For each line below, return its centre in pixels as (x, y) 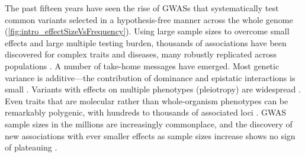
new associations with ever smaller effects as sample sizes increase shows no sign (150, 135)
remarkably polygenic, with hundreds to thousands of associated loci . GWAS (146, 112)
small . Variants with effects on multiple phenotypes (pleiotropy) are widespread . (153, 89)
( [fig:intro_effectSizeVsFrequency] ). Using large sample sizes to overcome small (147, 31)
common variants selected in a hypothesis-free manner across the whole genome (149, 19)
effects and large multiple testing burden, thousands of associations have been (146, 42)
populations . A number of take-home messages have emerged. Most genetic (142, 65)
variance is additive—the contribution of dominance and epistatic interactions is (150, 77)
